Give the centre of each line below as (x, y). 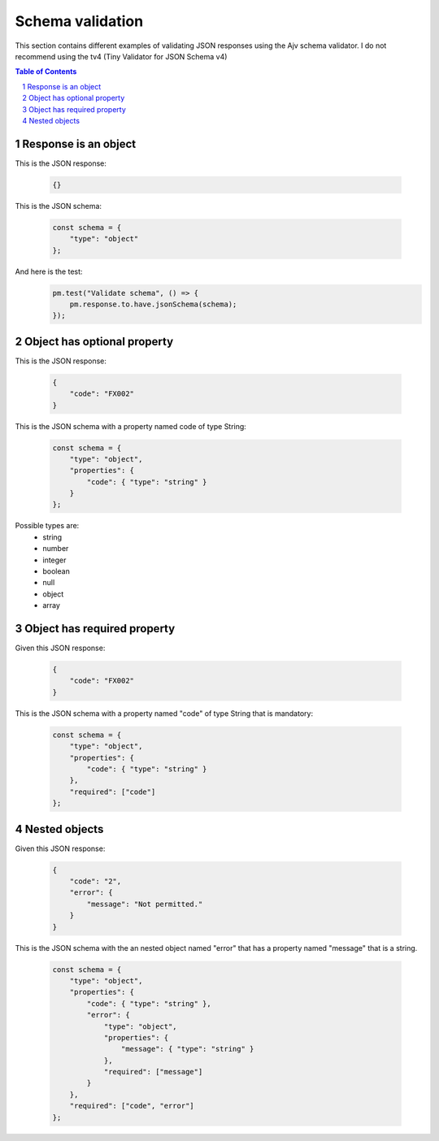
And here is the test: (49, 271)
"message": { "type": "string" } (187, 1049)
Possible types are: (47, 526)
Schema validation (79, 21)
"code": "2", (96, 881)
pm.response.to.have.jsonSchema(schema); (153, 304)
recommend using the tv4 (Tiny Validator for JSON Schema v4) (121, 56)
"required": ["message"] (153, 1072)
